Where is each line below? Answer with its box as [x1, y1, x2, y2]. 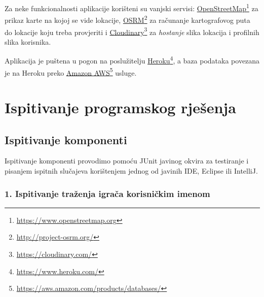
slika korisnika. [5, 36, 51, 47]
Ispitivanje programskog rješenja [5, 97, 236, 118]
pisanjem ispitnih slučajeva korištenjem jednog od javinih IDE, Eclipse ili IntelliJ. [5, 166, 258, 176]
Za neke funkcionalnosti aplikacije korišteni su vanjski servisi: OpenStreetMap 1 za [5, 2, 258, 13]
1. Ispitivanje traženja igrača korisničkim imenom [5, 187, 210, 200]
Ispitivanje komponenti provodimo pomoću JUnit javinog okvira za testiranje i [5, 155, 249, 166]
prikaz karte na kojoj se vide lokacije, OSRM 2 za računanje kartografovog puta [5, 13, 250, 25]
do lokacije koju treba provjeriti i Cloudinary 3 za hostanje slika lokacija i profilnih [5, 25, 259, 37]
